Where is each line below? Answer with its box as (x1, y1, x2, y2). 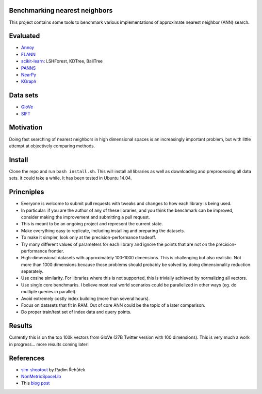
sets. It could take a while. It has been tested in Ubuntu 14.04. (9, 175, 132, 181)
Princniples (9, 188, 45, 196)
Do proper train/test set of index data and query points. (21, 309, 131, 315)
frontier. (48, 248, 64, 254)
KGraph (21, 79, 36, 84)
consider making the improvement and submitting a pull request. (21, 214, 150, 220)
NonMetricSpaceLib (21, 374, 61, 379)
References (9, 354, 45, 362)
